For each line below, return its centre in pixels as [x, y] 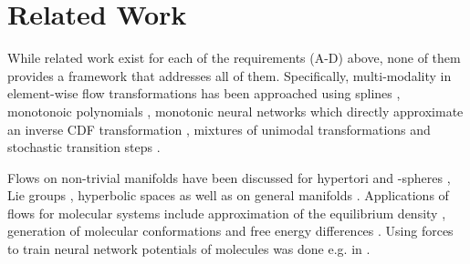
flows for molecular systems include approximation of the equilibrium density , [227, 213]
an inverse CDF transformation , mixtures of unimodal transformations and [219, 129]
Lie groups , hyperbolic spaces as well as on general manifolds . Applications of [228, 195]
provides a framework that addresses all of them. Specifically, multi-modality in [230, 75]
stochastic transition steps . [84, 147]
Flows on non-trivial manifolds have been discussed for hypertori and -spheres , [229, 177]
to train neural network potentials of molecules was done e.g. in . [189, 249]
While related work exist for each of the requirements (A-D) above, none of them [234, 58]
